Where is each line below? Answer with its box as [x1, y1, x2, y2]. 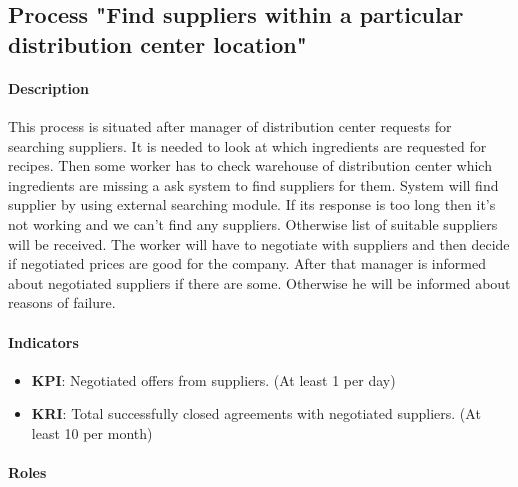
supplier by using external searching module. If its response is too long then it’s [8, 194, 496, 215]
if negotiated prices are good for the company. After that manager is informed [8, 253, 486, 274]
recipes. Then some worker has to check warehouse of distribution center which [8, 155, 492, 176]
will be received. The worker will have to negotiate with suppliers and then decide [8, 233, 510, 254]
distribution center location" [8, 28, 307, 59]
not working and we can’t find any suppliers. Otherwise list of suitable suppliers [8, 213, 498, 234]
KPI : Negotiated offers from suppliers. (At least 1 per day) [31, 369, 396, 390]
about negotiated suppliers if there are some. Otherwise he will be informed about [8, 272, 511, 293]
